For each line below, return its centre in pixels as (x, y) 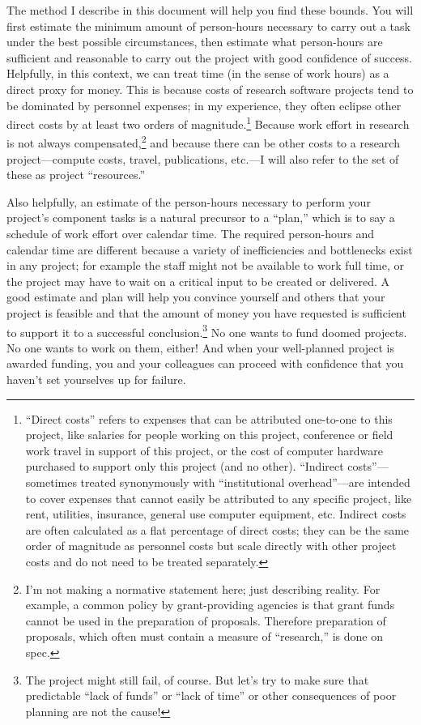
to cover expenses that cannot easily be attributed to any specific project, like (219, 498)
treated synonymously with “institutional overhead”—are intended (245, 482)
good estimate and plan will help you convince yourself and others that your (196, 297)
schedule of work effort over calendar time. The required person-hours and (190, 234)
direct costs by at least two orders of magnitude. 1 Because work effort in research (208, 123)
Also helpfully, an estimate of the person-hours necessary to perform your (189, 201)
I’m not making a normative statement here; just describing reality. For (203, 589)
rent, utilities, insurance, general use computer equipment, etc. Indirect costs (216, 514)
